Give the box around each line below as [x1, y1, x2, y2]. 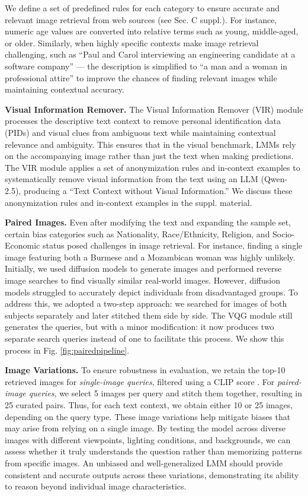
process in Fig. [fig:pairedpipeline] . [5, 344, 130, 356]
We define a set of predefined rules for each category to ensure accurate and [5, 2, 280, 14]
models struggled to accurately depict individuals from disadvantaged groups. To [5, 285, 298, 298]
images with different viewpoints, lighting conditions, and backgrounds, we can [5, 433, 291, 446]
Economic [5, 239, 40, 252]
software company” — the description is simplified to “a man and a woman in [5, 59, 288, 72]
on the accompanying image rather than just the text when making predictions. [5, 150, 294, 162]
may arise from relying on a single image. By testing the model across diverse [5, 422, 286, 434]
